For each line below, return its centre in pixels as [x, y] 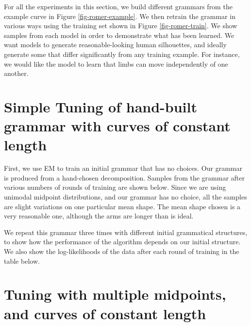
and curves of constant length [105, 313]
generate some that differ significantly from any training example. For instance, [122, 54]
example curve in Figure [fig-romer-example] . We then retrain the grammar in [120, 16]
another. [16, 73]
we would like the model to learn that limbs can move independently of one [116, 63]
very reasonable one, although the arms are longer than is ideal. [99, 216]
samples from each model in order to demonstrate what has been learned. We [119, 35]
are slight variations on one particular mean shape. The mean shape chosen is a [122, 206]
